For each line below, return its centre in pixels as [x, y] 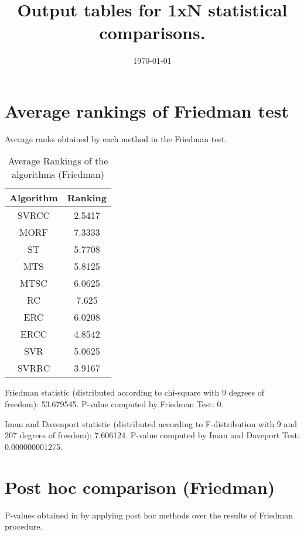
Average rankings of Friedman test [147, 110]
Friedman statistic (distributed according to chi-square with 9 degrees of [134, 392]
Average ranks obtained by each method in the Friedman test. [116, 138]
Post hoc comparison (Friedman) [140, 487]
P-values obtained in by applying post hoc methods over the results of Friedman [149, 515]
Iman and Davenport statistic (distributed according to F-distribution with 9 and [151, 423]
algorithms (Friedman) [58, 174]
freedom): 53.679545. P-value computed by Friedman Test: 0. [114, 404]
